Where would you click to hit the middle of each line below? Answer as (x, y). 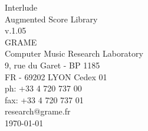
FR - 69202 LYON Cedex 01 (56, 76)
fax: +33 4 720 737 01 (44, 99)
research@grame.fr (38, 111)
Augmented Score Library (51, 19)
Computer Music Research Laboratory (74, 53)
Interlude (21, 7)
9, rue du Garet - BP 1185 (52, 65)
